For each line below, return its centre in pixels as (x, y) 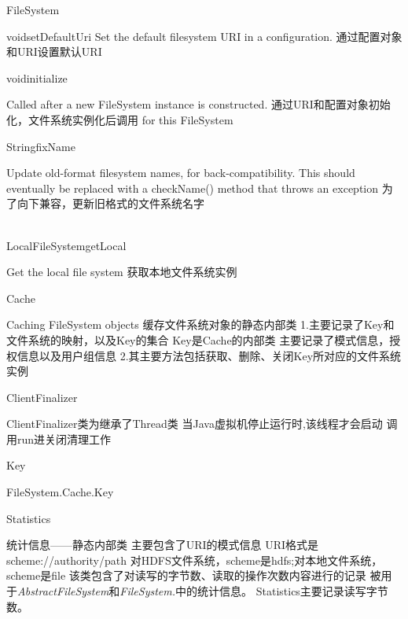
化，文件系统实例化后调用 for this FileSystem (120, 119)
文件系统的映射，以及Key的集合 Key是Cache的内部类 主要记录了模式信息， (198, 339)
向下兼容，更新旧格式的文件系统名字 (110, 203)
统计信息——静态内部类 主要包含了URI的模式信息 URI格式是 (163, 545)
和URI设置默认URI (54, 52)
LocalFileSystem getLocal (66, 245)
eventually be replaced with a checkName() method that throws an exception (193, 188)
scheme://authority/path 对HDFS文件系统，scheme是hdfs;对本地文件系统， (195, 560)
